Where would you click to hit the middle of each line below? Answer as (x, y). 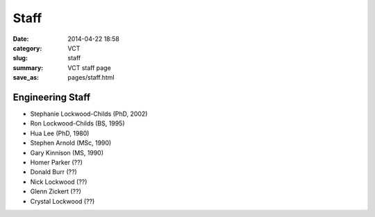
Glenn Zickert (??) (56, 191)
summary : (28, 68)
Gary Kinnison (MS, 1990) (67, 153)
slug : (20, 58)
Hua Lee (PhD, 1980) (60, 133)
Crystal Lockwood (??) (62, 201)
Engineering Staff (52, 97)
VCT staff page (89, 68)
